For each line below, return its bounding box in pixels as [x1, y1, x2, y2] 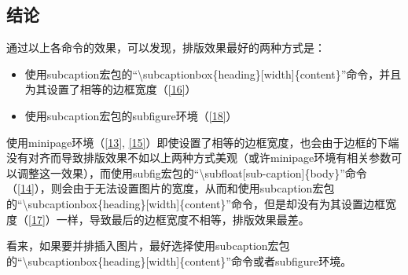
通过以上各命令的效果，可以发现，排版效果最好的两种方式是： [6, 39, 325, 56]
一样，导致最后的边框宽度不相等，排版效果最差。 [56, 211, 310, 227]
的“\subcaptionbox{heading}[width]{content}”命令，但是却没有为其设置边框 [6, 195, 385, 211]
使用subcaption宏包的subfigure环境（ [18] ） [24, 107, 237, 123]
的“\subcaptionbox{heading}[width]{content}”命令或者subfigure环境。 [6, 252, 352, 269]
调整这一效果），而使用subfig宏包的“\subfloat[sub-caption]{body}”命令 [17, 164, 367, 181]
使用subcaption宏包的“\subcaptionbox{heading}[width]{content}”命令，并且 [24, 65, 402, 82]
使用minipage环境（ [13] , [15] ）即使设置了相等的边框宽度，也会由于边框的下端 [6, 134, 399, 150]
